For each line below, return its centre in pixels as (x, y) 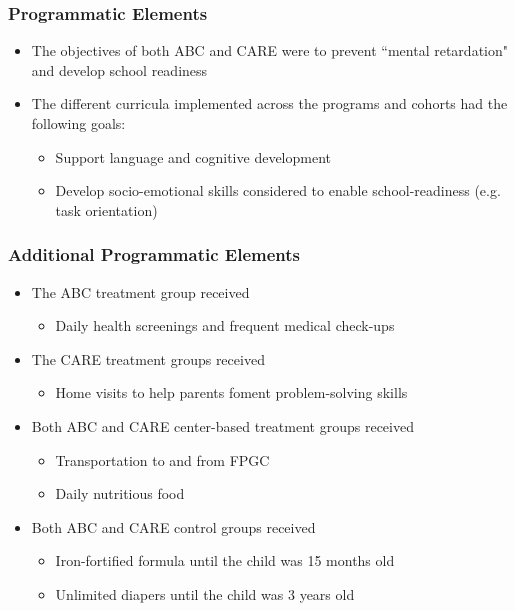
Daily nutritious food (120, 493)
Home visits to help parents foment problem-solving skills (231, 392)
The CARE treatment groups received (148, 358)
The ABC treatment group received (140, 291)
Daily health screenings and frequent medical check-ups (225, 325)
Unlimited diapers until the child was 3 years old (205, 593)
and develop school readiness (119, 69)
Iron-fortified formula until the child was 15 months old (225, 560)
